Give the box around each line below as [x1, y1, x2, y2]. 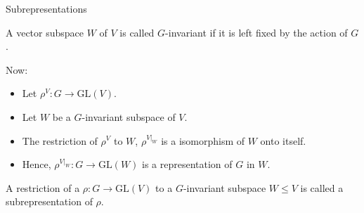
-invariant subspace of [82, 109, 176, 124]
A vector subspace [6, 25, 84, 39]
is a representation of [142, 157, 233, 172]
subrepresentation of [6, 194, 93, 209]
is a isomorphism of [161, 133, 245, 148]
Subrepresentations [6, 1, 87, 15]
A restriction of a [6, 180, 80, 195]
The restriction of [22, 133, 98, 148]
